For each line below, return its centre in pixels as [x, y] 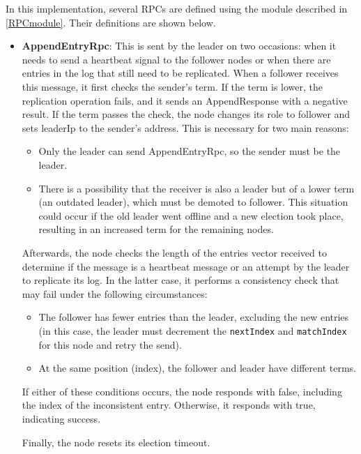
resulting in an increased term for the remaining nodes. [156, 229]
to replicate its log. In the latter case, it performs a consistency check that [180, 280]
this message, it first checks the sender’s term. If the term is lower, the [172, 86]
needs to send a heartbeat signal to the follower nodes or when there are [176, 59]
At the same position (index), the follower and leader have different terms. [197, 368]
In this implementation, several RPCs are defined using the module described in [177, 8]
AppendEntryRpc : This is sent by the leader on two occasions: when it [179, 46]
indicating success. [61, 418]
